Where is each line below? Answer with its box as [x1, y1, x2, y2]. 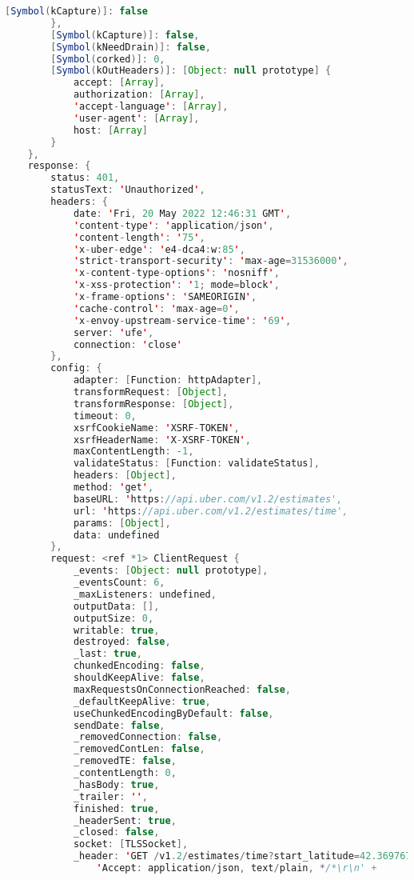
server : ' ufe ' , [73, 326, 154, 338]
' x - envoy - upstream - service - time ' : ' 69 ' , [73, 314, 292, 326]
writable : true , [73, 624, 160, 636]
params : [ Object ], [73, 517, 171, 529]
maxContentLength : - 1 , [73, 446, 194, 458]
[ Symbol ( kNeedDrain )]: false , [50, 41, 211, 53]
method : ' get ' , [73, 482, 154, 493]
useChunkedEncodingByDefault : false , [73, 707, 274, 719]
